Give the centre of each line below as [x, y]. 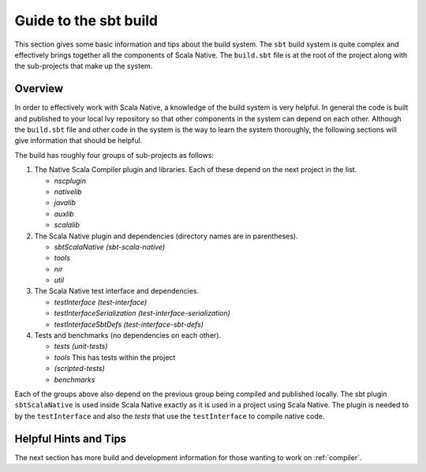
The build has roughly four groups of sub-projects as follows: [114, 155]
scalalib [67, 225]
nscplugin [70, 181]
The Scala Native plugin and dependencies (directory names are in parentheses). [166, 236]
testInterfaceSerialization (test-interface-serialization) [142, 313]
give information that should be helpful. [78, 140]
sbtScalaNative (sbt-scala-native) [110, 247]
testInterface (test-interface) [101, 302]
